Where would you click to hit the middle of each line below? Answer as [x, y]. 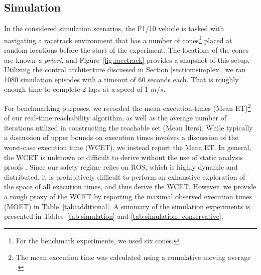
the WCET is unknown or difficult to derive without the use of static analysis [123, 157]
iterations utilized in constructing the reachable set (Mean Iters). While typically [128, 127]
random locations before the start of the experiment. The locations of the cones [126, 50]
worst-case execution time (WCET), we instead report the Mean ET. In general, [128, 147]
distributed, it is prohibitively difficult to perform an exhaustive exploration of [125, 176]
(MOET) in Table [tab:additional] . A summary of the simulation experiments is [127, 206]
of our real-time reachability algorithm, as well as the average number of [115, 118]
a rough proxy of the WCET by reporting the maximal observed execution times [128, 196]
